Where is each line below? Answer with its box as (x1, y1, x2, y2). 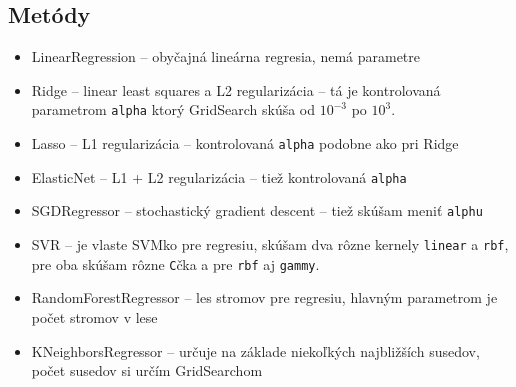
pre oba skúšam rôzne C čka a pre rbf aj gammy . (31, 253, 320, 274)
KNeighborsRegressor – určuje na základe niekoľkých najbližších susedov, (31, 340, 480, 361)
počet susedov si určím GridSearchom (31, 360, 263, 381)
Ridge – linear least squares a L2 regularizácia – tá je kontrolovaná (31, 79, 441, 100)
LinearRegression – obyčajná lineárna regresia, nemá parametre (31, 46, 421, 67)
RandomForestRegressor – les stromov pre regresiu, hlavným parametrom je (31, 287, 498, 308)
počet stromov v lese (31, 306, 158, 327)
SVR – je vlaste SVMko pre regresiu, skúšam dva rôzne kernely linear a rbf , (31, 234, 509, 255)
